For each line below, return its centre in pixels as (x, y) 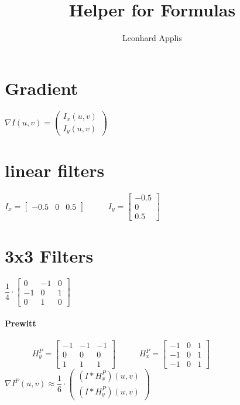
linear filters (55, 170)
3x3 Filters (49, 255)
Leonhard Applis (152, 38)
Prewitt (20, 323)
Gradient (42, 88)
